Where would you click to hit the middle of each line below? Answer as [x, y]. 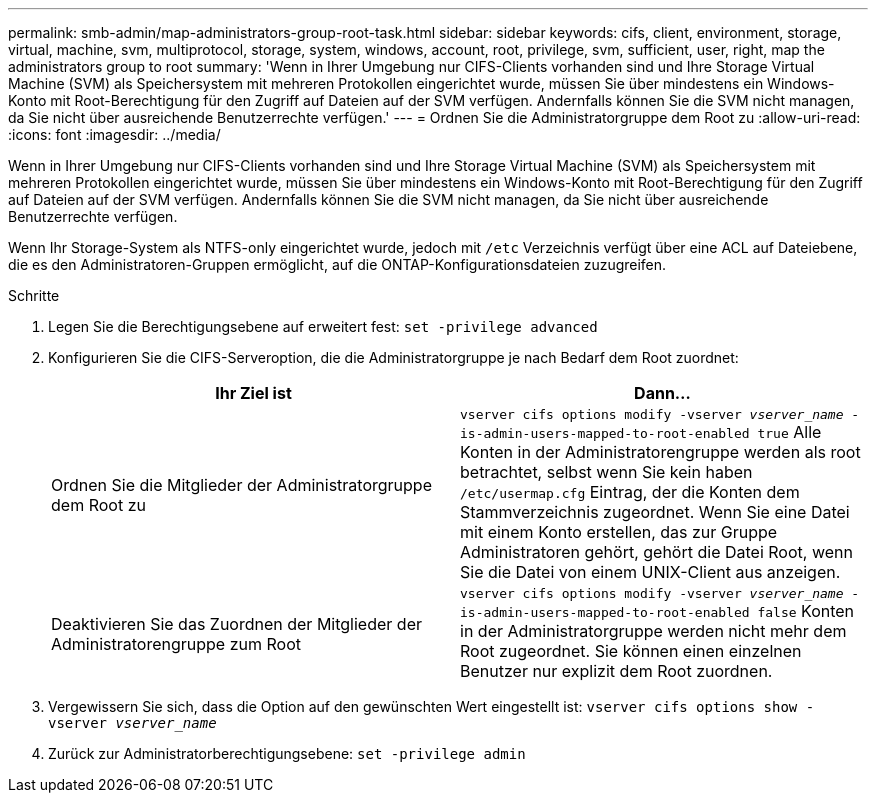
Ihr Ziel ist [253, 393]
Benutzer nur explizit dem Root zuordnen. [616, 671]
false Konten [806, 611]
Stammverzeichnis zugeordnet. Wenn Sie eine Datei [655, 512]
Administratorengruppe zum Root [176, 643]
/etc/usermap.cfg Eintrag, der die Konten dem [630, 492]
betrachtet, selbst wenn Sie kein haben [606, 472]
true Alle [789, 432]
